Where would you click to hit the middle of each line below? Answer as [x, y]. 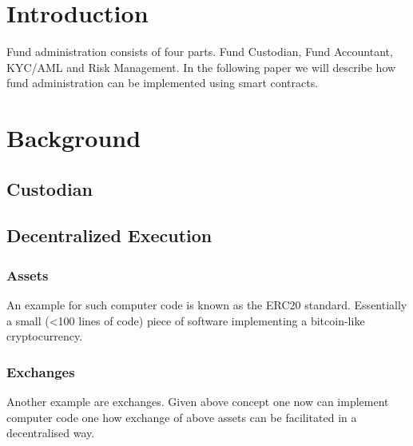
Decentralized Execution [109, 235]
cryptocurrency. [45, 336]
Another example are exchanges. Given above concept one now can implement [198, 402]
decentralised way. [51, 433]
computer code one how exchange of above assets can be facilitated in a [182, 417]
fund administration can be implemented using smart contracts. [163, 83]
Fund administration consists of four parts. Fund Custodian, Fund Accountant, [200, 52]
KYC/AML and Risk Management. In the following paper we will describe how [201, 67]
